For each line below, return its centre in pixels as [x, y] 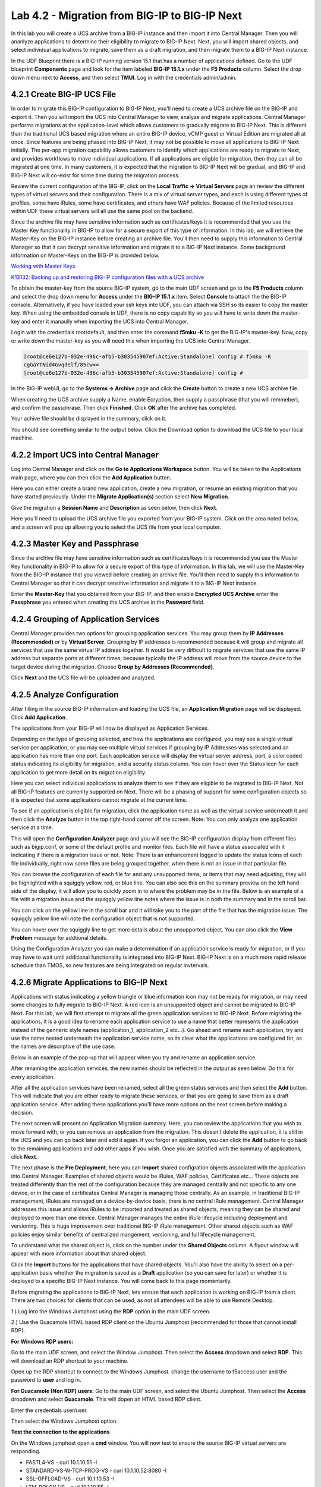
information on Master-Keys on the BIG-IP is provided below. [85, 255]
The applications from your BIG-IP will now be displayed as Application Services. [110, 728]
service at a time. [32, 827]
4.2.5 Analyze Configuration [65, 695]
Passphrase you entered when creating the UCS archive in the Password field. [108, 602]
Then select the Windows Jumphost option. [64, 1421]
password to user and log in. [46, 1380]
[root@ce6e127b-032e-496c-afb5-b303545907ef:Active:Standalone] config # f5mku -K [147, 356]
